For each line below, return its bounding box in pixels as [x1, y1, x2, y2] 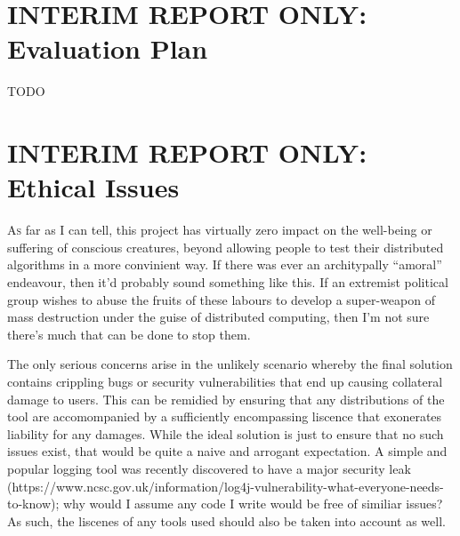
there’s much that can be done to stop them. [7, 324, 251, 343]
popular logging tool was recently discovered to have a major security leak [7, 459, 411, 477]
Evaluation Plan [7, 30, 208, 67]
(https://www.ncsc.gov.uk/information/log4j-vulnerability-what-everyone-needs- [7, 476, 444, 495]
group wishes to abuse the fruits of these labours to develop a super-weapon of [7, 290, 435, 308]
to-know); [7, 494, 60, 513]
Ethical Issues [7, 169, 180, 205]
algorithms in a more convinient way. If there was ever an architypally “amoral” [7, 255, 442, 274]
